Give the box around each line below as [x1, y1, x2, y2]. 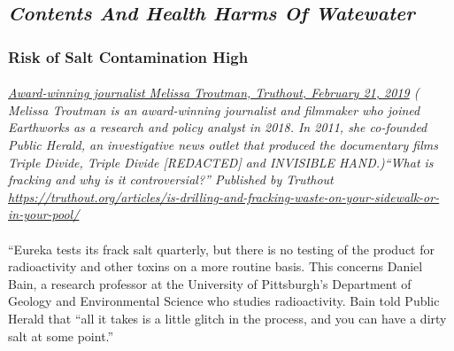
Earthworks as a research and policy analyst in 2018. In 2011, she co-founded [8, 118, 427, 136]
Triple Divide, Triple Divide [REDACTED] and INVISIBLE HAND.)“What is [8, 152, 434, 171]
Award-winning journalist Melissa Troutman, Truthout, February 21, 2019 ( [8, 83, 419, 102]
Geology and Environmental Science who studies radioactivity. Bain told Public [8, 292, 440, 310]
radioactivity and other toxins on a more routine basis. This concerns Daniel [8, 257, 423, 276]
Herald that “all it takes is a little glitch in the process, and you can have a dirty [8, 308, 447, 327]
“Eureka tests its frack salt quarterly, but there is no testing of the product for [8, 239, 435, 258]
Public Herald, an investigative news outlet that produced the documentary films [8, 136, 438, 153]
